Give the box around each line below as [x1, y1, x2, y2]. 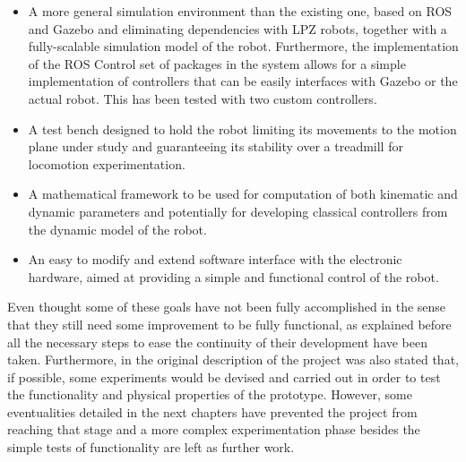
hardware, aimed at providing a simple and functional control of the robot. [28, 267, 439, 286]
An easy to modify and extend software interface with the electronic [28, 250, 402, 269]
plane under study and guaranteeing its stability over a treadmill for [28, 137, 403, 156]
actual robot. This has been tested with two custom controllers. [28, 89, 377, 107]
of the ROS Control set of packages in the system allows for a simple [28, 54, 406, 73]
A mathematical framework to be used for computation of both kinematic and [28, 184, 458, 203]
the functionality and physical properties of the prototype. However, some [7, 385, 412, 404]
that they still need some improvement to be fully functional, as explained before [7, 314, 452, 333]
